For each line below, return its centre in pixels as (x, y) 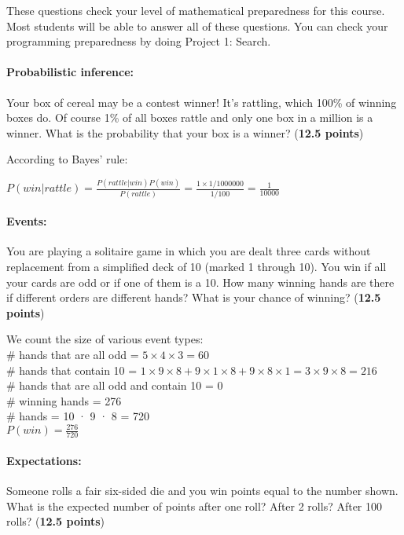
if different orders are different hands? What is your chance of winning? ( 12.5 (194, 297)
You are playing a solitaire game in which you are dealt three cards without (189, 251)
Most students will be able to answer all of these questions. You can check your (197, 26)
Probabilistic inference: (70, 72)
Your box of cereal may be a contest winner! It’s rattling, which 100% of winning (202, 102)
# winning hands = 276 (64, 400)
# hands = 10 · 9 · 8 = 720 (78, 416)
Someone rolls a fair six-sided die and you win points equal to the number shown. (202, 491)
